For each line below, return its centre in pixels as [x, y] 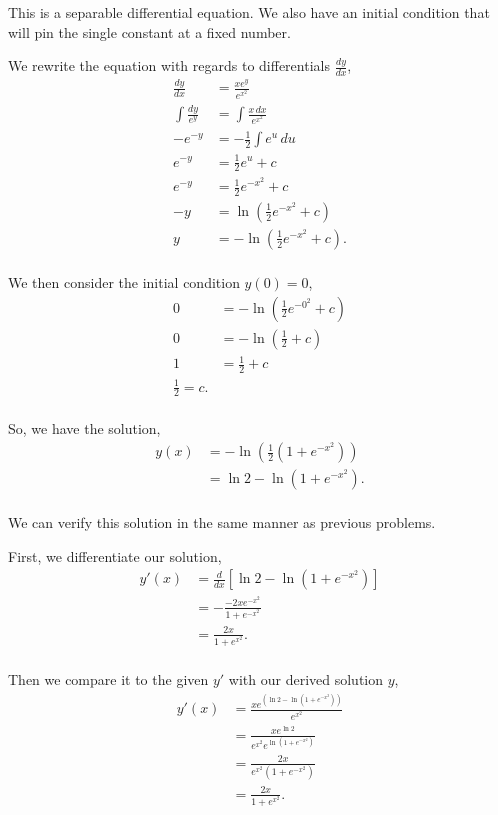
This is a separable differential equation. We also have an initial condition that [249, 12]
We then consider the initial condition [124, 281]
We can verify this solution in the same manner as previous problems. [222, 522]
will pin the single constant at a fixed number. [149, 31]
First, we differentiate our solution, [115, 555]
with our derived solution [306, 679]
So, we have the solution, [84, 428]
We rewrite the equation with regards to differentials [169, 65]
